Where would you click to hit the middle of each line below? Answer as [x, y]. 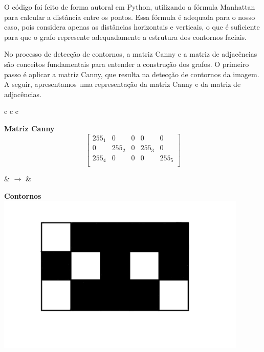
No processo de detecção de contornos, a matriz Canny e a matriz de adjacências [131, 54]
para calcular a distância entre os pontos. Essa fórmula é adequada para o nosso [130, 17]
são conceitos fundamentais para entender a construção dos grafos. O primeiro [127, 64]
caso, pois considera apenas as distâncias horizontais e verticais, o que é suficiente [132, 27]
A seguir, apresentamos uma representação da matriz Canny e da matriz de [123, 84]
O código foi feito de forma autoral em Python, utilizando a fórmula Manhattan [130, 7]
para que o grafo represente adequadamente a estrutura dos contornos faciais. [125, 37]
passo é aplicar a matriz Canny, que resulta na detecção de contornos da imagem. [132, 74]
